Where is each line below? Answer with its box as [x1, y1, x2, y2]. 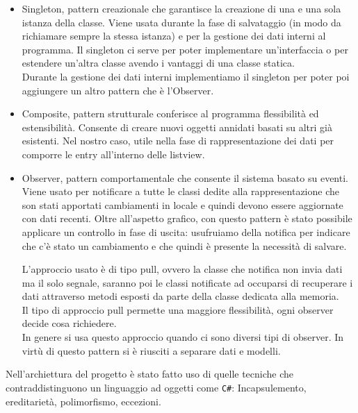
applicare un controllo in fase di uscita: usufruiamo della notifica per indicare [22, 224, 350, 239]
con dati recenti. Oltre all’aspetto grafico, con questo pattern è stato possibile [22, 211, 352, 226]
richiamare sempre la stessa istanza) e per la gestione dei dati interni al [22, 28, 326, 43]
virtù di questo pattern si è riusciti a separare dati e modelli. [22, 343, 281, 357]
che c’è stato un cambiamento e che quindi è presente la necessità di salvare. [22, 238, 347, 253]
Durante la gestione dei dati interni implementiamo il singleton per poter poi [22, 69, 350, 83]
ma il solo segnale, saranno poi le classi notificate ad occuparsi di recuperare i [22, 275, 353, 289]
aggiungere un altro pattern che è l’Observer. [22, 83, 214, 97]
